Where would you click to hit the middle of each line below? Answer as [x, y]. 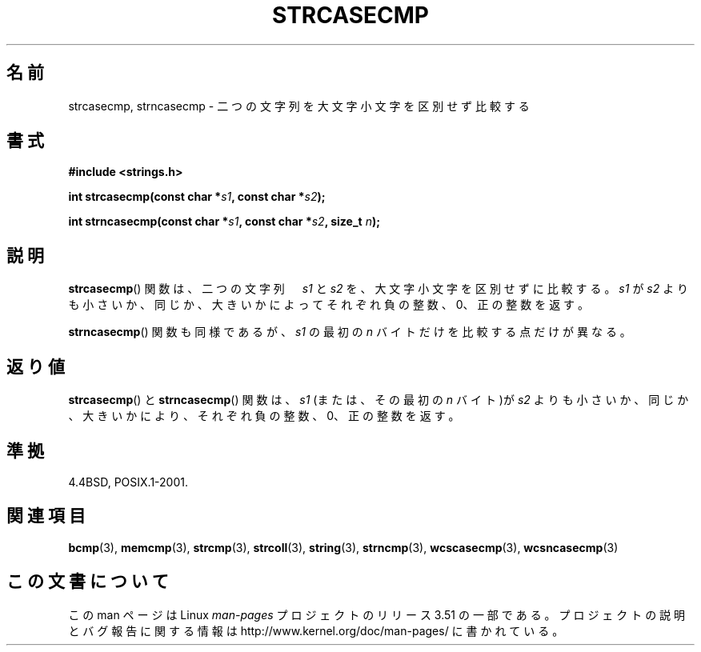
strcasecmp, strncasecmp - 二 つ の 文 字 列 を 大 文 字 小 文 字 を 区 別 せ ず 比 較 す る [299, 106]
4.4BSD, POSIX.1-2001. [128, 482]
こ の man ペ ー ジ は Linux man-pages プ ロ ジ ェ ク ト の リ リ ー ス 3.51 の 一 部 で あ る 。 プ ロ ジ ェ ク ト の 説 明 [377, 614]
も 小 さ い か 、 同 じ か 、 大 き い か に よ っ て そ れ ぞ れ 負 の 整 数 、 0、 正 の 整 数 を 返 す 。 [329, 305]
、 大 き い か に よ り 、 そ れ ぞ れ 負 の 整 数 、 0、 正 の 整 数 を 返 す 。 [264, 416]
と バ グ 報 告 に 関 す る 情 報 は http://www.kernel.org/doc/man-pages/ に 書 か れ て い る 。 [316, 630]
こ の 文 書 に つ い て [88, 582]
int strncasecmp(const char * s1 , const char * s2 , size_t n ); [224, 222]
